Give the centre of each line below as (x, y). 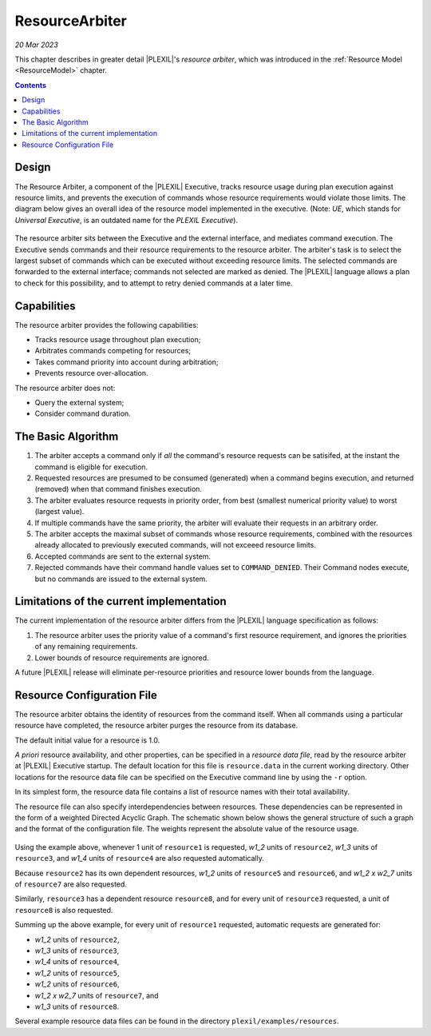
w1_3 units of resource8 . (77, 1006)
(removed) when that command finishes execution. (119, 489)
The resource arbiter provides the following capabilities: (107, 325)
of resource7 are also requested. (71, 884)
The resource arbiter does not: (65, 388)
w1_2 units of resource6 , (77, 984)
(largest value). (59, 512)
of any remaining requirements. (86, 647)
